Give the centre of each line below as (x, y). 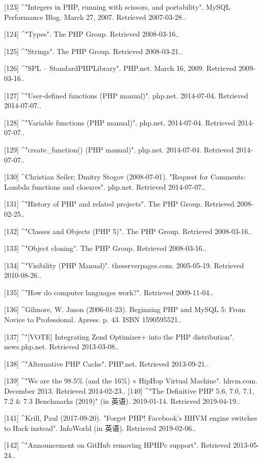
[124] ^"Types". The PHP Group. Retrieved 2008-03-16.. (92, 34)
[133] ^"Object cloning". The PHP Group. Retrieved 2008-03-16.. (105, 248)
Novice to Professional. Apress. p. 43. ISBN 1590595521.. (93, 319)
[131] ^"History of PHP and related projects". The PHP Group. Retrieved (119, 204)
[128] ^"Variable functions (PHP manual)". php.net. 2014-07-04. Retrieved (120, 122)
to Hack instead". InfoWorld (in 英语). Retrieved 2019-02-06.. (100, 428)
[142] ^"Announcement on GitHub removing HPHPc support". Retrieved (117, 445)
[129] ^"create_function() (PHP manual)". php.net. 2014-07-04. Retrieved (119, 149)
